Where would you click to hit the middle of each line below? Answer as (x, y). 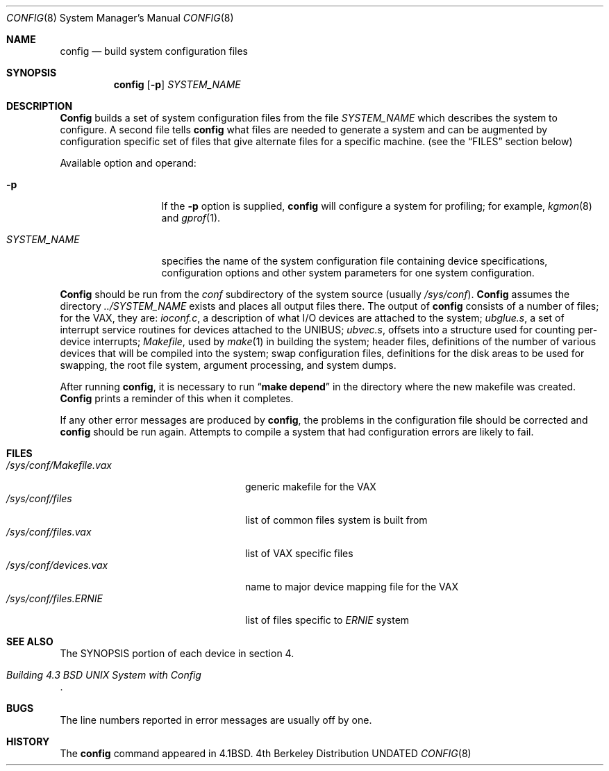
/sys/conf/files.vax (49, 532)
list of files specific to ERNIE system (327, 620)
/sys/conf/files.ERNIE (55, 598)
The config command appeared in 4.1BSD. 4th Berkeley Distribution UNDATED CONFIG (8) (266, 753)
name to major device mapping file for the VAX (352, 587)
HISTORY (28, 741)
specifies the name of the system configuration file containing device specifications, (354, 261)
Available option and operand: (128, 163)
